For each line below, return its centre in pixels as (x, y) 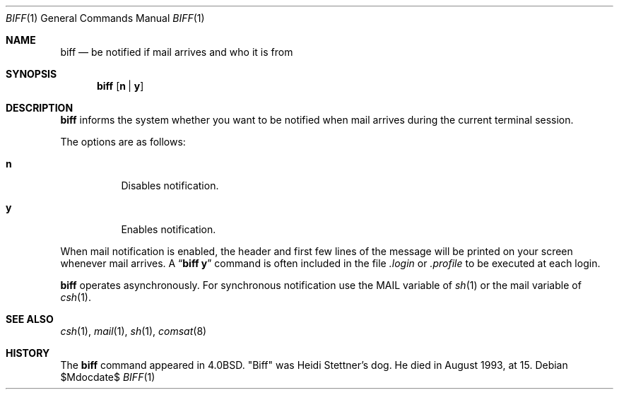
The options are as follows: (123, 142)
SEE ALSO (30, 319)
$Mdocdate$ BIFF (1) (108, 377)
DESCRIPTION (40, 108)
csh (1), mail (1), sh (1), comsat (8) (134, 331)
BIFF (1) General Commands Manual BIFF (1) (105, 18)
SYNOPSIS (31, 74)
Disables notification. (170, 185)
